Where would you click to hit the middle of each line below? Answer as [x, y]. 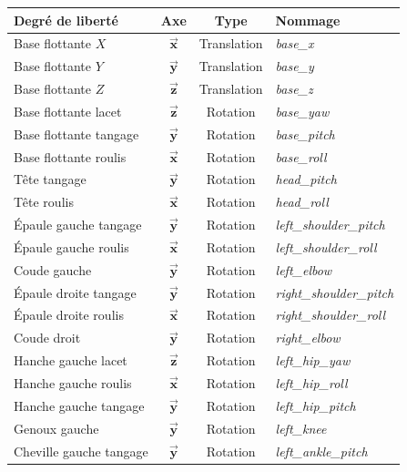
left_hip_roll [311, 383]
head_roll [302, 202]
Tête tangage [50, 179]
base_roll [301, 156]
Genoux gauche [56, 428]
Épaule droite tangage [75, 292]
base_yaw [302, 111]
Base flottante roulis [70, 156]
